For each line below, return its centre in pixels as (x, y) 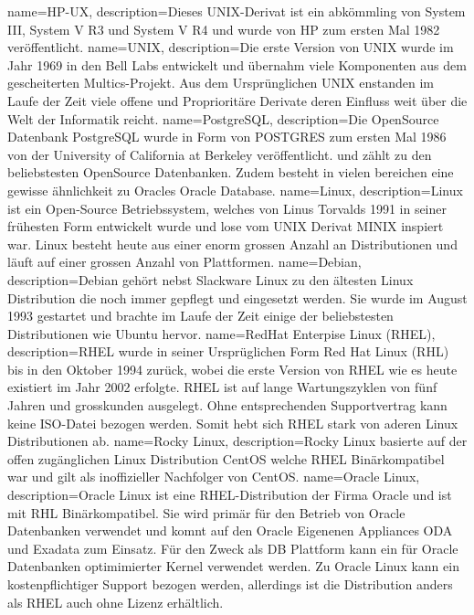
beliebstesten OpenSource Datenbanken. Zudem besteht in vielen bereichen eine (231, 172)
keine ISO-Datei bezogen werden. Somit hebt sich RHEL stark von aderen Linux (233, 423)
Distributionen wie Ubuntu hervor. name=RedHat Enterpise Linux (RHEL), (221, 333)
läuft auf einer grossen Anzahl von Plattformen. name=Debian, (184, 262)
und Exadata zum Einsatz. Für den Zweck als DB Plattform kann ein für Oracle (233, 548)
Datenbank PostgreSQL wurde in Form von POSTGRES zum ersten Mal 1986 (227, 137)
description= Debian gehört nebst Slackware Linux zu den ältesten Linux (211, 279)
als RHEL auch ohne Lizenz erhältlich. (116, 602)
